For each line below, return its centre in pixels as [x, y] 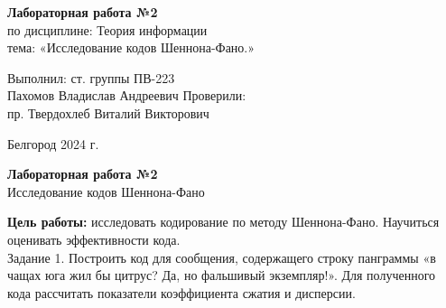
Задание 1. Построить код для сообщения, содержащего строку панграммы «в [222, 257]
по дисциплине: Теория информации [107, 29]
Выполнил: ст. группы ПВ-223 [91, 77]
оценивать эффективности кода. [94, 239]
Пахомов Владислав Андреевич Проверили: [127, 95]
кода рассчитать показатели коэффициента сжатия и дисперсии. [181, 292]
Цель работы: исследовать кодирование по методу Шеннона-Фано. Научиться [223, 222]
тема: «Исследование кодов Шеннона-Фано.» [131, 47]
